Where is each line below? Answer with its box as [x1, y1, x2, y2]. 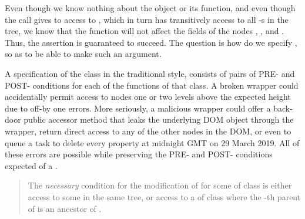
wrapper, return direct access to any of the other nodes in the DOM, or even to [5, 124, 291, 137]
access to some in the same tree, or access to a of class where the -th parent [28, 190, 301, 203]
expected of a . [5, 159, 58, 171]
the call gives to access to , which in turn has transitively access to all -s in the [5, 13, 289, 25]
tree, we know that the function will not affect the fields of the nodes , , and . [5, 25, 284, 37]
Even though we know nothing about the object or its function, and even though [5, 2, 296, 14]
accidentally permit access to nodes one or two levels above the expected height [5, 90, 291, 103]
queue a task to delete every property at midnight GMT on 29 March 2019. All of [5, 136, 300, 149]
